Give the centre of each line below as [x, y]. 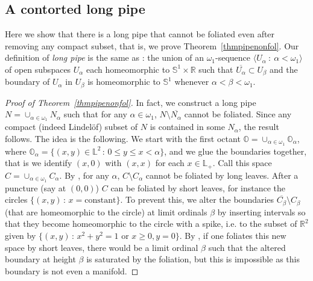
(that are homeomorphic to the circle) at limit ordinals [106, 212]
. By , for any [84, 175]
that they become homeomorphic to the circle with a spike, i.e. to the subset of [151, 224]
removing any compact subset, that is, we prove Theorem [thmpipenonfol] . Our [152, 45]
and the [283, 69]
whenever [192, 82]
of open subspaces [38, 69]
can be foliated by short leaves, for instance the [198, 187]
